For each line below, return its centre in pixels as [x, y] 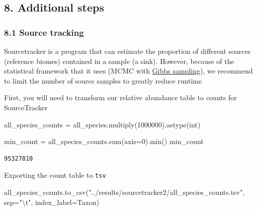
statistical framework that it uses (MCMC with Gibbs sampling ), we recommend [128, 71]
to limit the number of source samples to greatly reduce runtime [103, 80]
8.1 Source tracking [44, 32]
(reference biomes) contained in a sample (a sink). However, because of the [119, 61]
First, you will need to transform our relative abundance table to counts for [120, 97]
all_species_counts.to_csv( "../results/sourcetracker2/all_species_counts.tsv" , [124, 192]
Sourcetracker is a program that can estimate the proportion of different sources [127, 51]
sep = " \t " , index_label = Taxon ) [52, 202]
